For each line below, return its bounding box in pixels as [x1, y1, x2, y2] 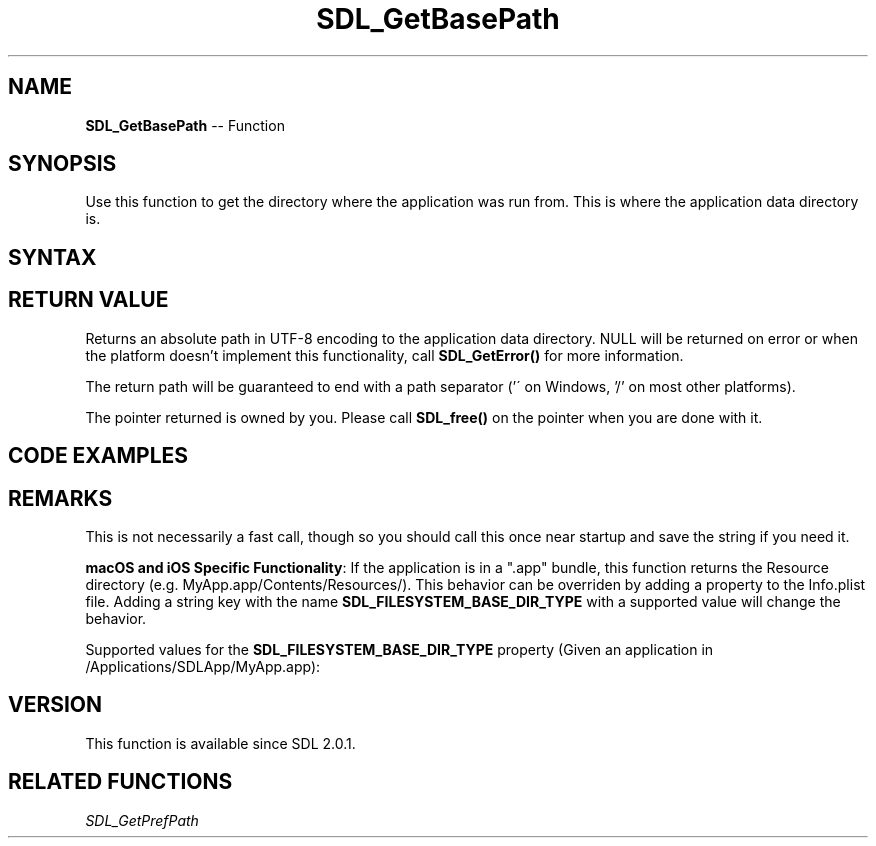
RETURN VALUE [8, 287, 169, 313]
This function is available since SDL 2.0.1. [85, 734, 356, 752]
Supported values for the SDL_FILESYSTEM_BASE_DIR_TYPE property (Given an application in [85, 640, 714, 658]
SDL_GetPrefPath [85, 811, 199, 829]
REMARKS [8, 485, 113, 511]
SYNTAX [8, 244, 97, 270]
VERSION [8, 692, 103, 718]
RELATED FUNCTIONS [8, 769, 233, 795]
